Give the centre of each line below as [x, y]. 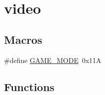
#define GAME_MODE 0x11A [53, 60]
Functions [29, 86]
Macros [23, 39]
